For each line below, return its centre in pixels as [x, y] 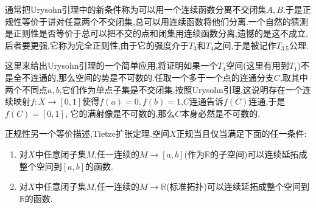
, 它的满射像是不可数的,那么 [120, 113]
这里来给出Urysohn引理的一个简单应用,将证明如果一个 [111, 65]
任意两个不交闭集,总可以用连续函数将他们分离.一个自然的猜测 [186, 21]
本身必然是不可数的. [221, 113]
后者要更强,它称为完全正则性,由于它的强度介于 [97, 45]
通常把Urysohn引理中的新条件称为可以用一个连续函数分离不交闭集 [136, 9]
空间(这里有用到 [258, 65]
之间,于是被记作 [245, 45]
